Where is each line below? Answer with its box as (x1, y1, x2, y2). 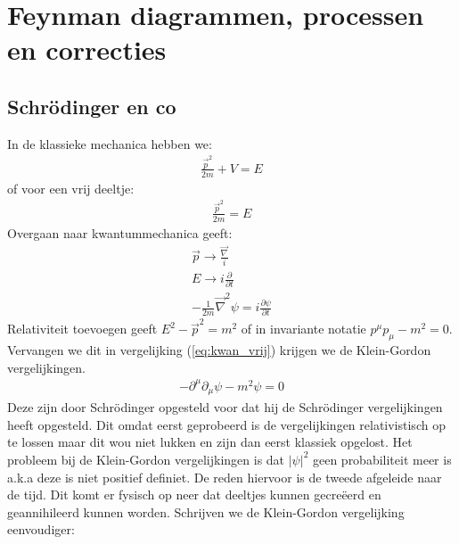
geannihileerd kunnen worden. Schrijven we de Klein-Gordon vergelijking (7, 502, 405, 521)
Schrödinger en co (7, 92, 176, 120)
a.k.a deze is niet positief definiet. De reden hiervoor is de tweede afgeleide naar (7, 467, 442, 486)
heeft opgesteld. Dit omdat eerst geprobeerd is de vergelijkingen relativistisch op (7, 415, 446, 433)
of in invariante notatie (241, 319, 366, 338)
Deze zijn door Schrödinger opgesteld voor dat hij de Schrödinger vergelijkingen (7, 398, 443, 416)
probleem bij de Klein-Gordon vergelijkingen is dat (7, 449, 285, 468)
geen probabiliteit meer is (312, 449, 452, 468)
